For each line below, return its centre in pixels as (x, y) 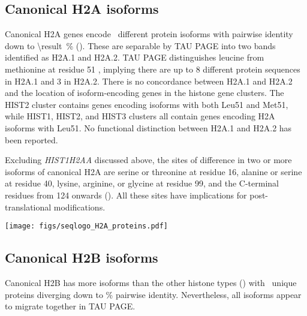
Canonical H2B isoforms (82, 258)
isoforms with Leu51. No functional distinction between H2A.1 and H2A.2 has (148, 127)
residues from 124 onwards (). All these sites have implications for (126, 195)
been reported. (31, 139)
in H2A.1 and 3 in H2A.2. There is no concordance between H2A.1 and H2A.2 (149, 81)
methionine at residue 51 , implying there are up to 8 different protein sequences (153, 69)
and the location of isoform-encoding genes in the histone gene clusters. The (145, 93)
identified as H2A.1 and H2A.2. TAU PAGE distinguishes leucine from (135, 57)
